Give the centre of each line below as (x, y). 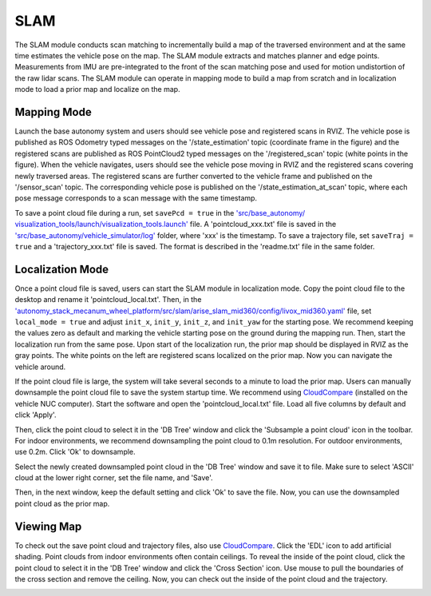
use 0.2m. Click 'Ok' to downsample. (75, 452)
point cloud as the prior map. (62, 503)
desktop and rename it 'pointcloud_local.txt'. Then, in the (108, 300)
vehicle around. (40, 367)
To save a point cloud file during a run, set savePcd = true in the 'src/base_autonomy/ (160, 213)
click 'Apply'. (36, 415)
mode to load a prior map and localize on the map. (97, 89)
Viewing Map (48, 526)
